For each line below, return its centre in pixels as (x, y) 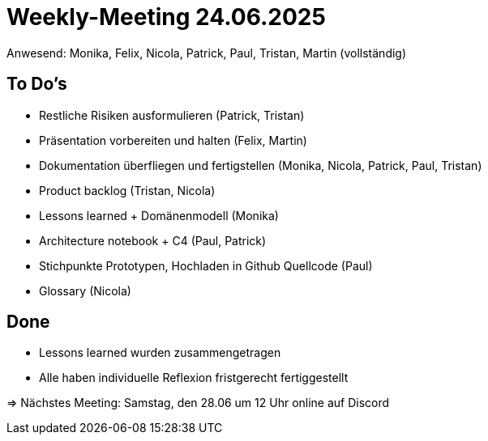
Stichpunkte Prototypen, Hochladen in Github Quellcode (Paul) (206, 265)
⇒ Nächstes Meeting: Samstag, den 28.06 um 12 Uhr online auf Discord (198, 403)
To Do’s (37, 84)
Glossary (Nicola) (85, 290)
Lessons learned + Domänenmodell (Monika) (159, 215)
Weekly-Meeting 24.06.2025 (166, 17)
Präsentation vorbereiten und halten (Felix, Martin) (173, 140)
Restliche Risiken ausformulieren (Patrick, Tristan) (172, 115)
